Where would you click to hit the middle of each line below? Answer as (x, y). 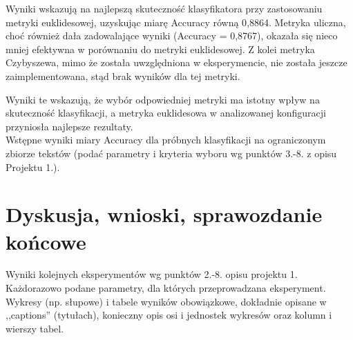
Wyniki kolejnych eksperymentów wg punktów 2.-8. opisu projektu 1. (152, 274)
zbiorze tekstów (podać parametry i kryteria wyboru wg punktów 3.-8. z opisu (171, 153)
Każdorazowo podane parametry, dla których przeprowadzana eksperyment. (166, 288)
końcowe (46, 241)
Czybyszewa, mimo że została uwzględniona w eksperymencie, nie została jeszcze (176, 62)
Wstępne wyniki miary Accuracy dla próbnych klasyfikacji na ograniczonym (166, 140)
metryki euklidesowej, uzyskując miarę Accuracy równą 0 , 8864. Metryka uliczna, (176, 22)
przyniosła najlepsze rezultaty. (69, 126)
